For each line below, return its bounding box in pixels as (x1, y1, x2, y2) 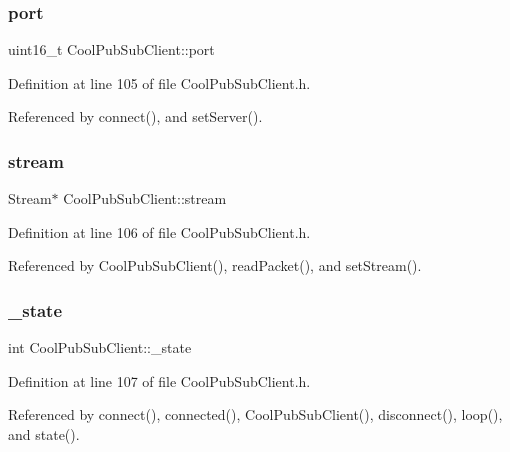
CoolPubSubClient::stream (63, 188, 227, 209)
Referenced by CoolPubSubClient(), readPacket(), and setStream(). (8, 255, 422, 276)
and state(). (8, 424, 80, 444)
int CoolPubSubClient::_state (8, 337, 192, 358)
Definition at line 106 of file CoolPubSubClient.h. (8, 221, 311, 242)
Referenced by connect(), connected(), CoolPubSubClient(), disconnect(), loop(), (8, 404, 503, 425)
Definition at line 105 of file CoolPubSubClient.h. (8, 72, 311, 93)
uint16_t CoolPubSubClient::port (8, 39, 215, 60)
